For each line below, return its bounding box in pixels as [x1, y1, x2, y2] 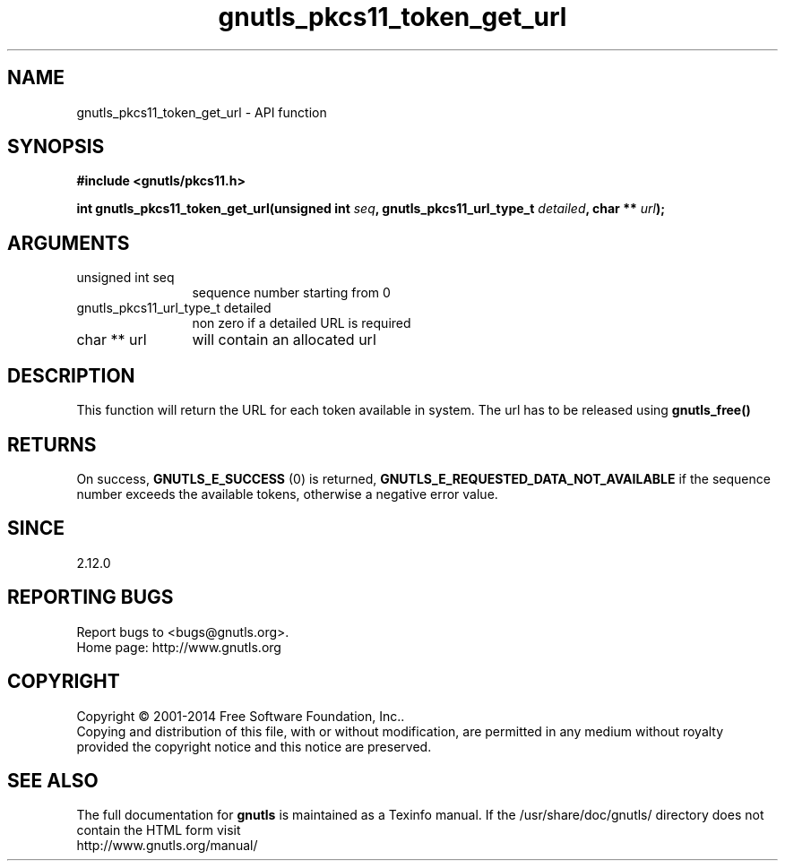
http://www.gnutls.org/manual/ [76, 838, 258, 854]
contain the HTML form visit [76, 822, 241, 838]
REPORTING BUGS [7, 586, 174, 609]
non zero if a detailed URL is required [192, 315, 411, 331]
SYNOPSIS [7, 135, 105, 159]
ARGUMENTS [7, 231, 130, 254]
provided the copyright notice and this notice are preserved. [76, 738, 432, 754]
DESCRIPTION [7, 364, 135, 387]
